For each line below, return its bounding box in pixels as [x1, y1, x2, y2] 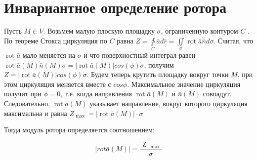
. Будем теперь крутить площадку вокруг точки [86, 69, 229, 80]
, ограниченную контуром [161, 26, 238, 36]
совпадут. [203, 88, 232, 99]
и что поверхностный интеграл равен [84, 50, 196, 60]
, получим [144, 59, 174, 70]
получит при [4, 88, 42, 99]
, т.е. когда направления [60, 88, 132, 99]
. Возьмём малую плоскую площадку [43, 26, 155, 36]
